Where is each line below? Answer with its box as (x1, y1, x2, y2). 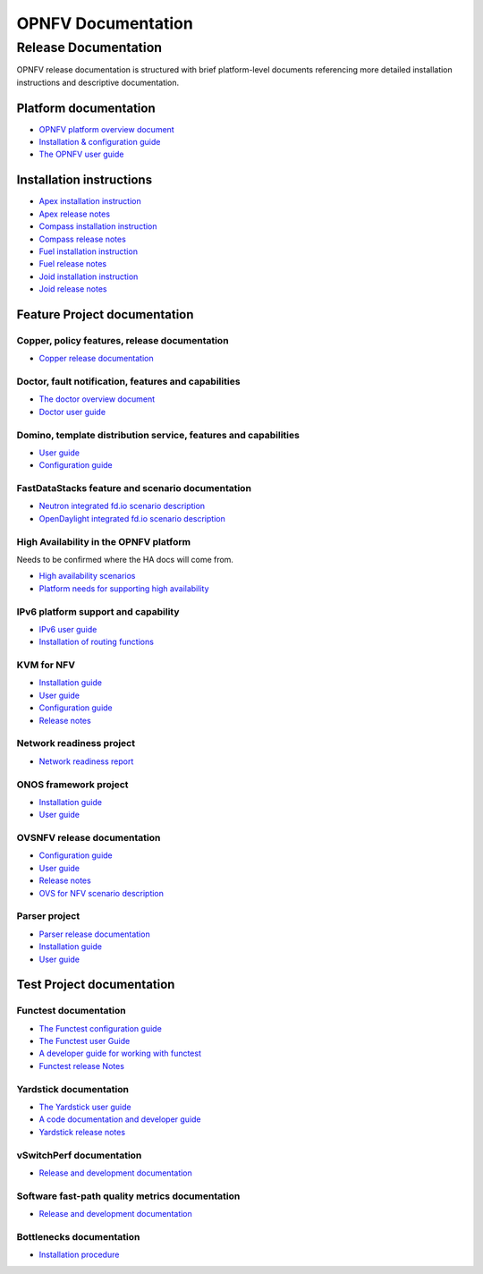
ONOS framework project (16, 778, 129, 791)
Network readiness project (16, 737, 136, 750)
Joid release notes (38, 284, 107, 294)
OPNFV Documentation (16, 13, 194, 33)
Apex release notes (38, 208, 111, 219)
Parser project (16, 910, 80, 922)
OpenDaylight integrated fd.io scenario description (38, 513, 225, 523)
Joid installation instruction (38, 271, 139, 282)
